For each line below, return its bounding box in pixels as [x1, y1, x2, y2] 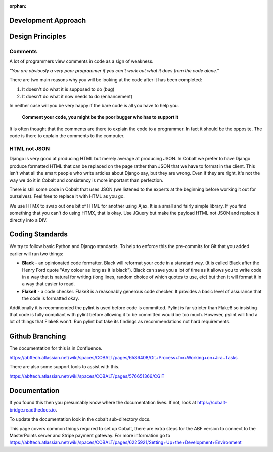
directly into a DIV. [9, 217, 48, 223]
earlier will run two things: [9, 251, 63, 257]
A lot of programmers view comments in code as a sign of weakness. [9, 58, 154, 64]
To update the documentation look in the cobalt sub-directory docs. [9, 416, 151, 422]
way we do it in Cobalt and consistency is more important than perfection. [9, 177, 164, 183]
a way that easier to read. [22, 281, 75, 287]
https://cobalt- [197, 400, 227, 406]
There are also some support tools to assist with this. [9, 364, 120, 370]
